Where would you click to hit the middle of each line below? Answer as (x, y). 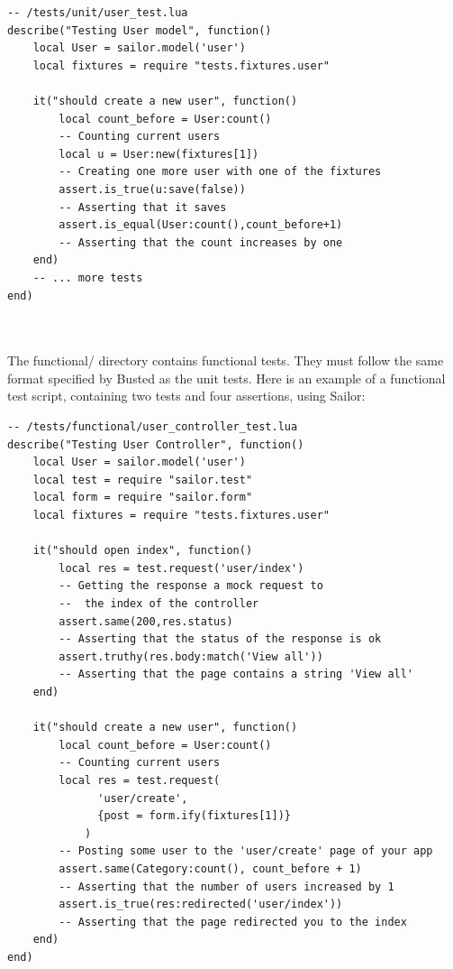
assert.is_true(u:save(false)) (152, 189)
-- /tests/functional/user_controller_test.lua (153, 427)
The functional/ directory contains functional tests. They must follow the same (226, 360)
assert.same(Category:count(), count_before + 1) (210, 868)
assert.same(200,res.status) (146, 621)
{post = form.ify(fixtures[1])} (194, 816)
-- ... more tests (88, 277)
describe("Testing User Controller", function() (156, 444)
